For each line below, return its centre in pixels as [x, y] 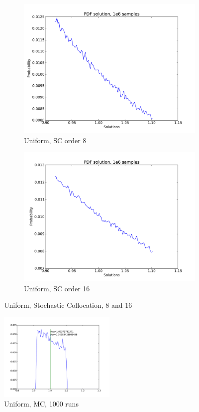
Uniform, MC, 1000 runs [41, 404]
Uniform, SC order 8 [55, 140]
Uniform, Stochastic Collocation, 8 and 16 [68, 305]
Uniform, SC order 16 [57, 288]
